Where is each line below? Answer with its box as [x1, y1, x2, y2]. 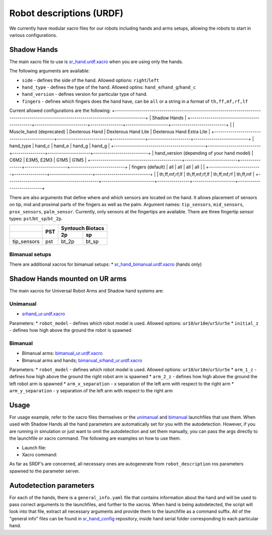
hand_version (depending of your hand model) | [154, 150, 254, 156]
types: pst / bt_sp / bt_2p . [9, 216, 63, 222]
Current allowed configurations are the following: [9, 107, 111, 113]
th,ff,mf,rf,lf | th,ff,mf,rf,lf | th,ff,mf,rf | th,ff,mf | [159, 171, 254, 177]
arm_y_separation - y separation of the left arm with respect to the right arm [9, 388, 173, 394]
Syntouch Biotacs [61, 225, 105, 232]
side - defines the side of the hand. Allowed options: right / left [22, 77, 160, 83]
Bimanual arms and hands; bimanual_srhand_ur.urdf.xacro [22, 357, 143, 363]
